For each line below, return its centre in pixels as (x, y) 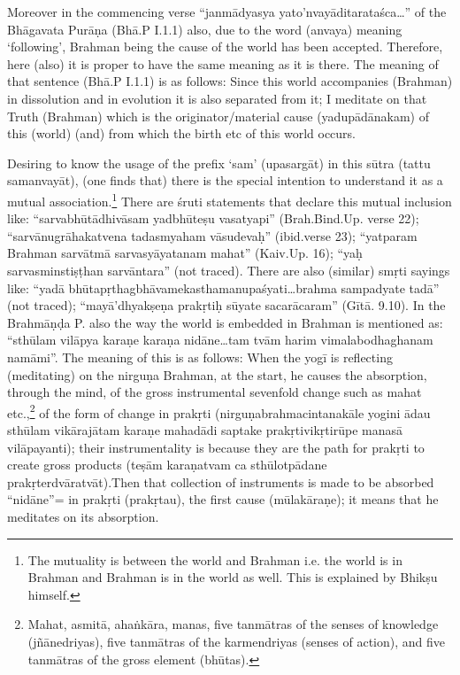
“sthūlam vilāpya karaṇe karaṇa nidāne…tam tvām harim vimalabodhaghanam (220, 340)
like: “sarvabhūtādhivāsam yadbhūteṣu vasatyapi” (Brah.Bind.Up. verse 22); (213, 218)
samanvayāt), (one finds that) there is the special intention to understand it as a (225, 180)
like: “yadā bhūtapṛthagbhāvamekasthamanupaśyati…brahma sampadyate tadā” (223, 287)
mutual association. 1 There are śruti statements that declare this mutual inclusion (230, 199)
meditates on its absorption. (83, 516)
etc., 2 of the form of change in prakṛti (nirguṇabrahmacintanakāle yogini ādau (219, 411)
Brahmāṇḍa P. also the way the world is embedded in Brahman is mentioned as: (225, 322)
